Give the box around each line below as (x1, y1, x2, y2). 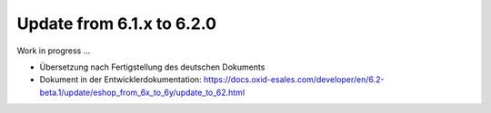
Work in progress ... (16, 45, 91, 56)
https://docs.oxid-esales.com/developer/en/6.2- (203, 74, 385, 85)
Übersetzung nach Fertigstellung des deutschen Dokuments (39, 61, 266, 72)
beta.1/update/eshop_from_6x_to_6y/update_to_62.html (39, 87, 245, 98)
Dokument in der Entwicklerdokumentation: (39, 74, 202, 85)
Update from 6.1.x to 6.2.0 (16, 14, 217, 33)
